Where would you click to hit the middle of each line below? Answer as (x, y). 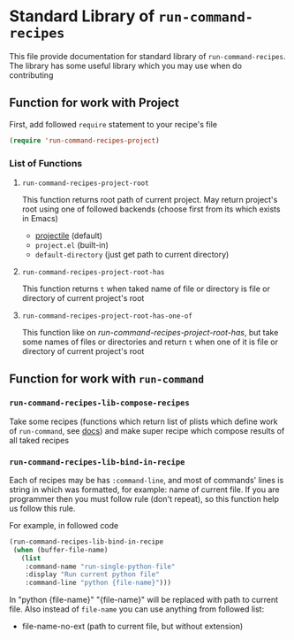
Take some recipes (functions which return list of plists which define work (143, 421)
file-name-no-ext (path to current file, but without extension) (132, 627)
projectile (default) (69, 235)
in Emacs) (40, 218)
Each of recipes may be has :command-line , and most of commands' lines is (147, 480)
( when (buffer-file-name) (60, 550)
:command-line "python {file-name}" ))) (98, 583)
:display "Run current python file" (93, 574)
